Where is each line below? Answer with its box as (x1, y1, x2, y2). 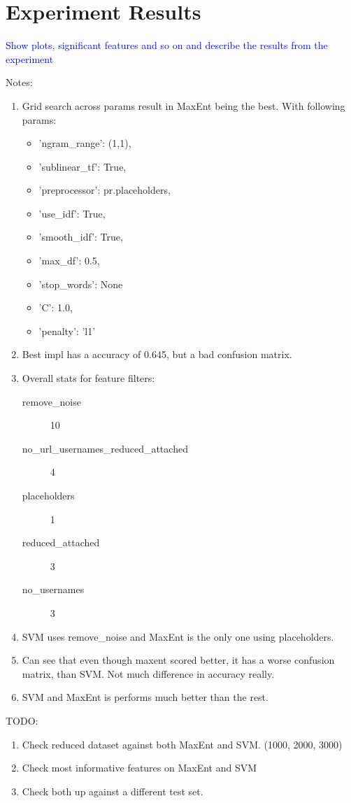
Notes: (6, 75, 33, 90)
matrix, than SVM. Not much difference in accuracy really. (22, 666, 275, 681)
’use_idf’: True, (38, 206, 106, 220)
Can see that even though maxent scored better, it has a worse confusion (22, 653, 335, 667)
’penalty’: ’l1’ (38, 323, 96, 338)
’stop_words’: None (38, 276, 123, 291)
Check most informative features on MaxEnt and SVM (22, 760, 257, 775)
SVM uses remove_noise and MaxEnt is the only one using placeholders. (22, 629, 334, 644)
